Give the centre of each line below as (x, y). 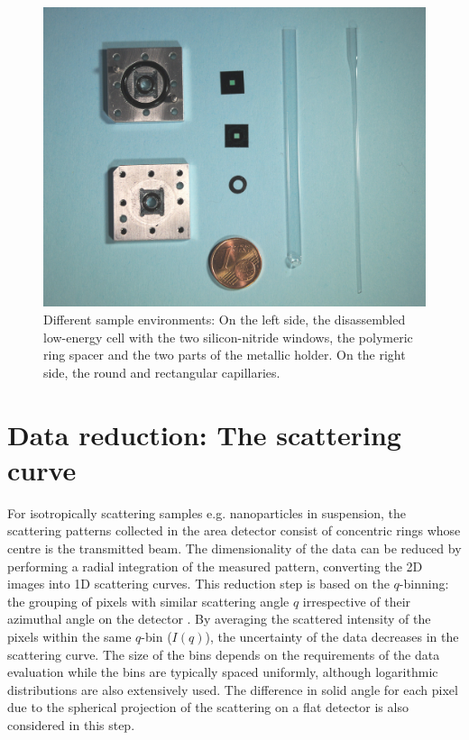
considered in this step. (71, 724)
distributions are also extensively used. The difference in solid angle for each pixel (233, 689)
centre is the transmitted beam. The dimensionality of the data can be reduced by (234, 548)
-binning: (424, 584)
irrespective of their (357, 601)
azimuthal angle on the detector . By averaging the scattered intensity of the (219, 619)
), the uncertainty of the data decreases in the (332, 636)
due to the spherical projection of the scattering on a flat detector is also (208, 707)
